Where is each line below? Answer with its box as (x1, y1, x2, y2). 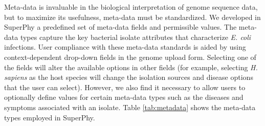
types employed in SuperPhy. (4, 112, 95, 122)
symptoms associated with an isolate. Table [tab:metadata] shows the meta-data (4, 101, 256, 112)
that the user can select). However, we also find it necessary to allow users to (4, 81, 246, 92)
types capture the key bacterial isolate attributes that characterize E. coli (20, 31, 251, 42)
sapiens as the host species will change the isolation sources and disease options (4, 72, 253, 82)
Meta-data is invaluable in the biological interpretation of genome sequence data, (4, 2, 258, 12)
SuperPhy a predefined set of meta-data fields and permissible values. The (4, 22, 237, 32)
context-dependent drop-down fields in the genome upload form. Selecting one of (4, 51, 256, 62)
